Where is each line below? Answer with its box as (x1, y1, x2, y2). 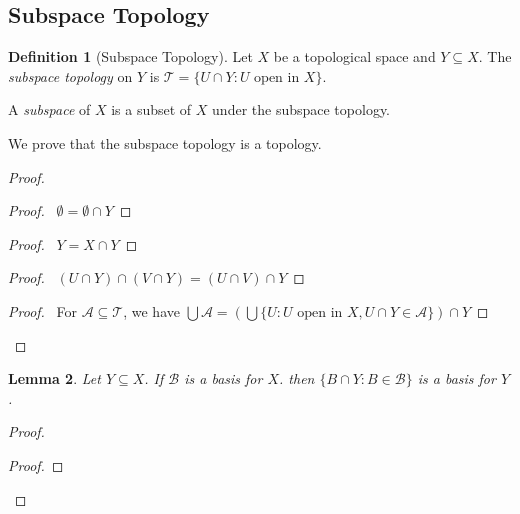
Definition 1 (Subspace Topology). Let (8, 46, 253, 67)
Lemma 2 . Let (8, 368, 101, 389)
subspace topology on (8, 65, 133, 86)
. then (279, 368, 315, 389)
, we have (123, 300, 180, 321)
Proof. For (8, 300, 78, 321)
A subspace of (8, 99, 91, 120)
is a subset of (111, 99, 192, 120)
